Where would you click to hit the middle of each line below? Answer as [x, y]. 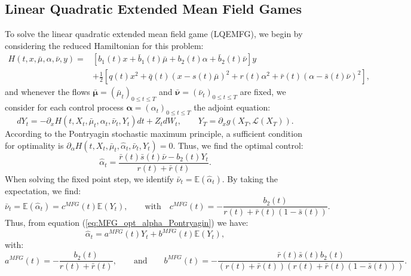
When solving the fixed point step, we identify [89, 178]
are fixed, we [263, 92]
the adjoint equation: [232, 107]
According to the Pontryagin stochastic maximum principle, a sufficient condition [154, 134]
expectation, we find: [43, 190]
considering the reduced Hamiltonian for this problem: [104, 45]
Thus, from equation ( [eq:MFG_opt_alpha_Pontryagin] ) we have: [127, 223]
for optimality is [34, 145]
